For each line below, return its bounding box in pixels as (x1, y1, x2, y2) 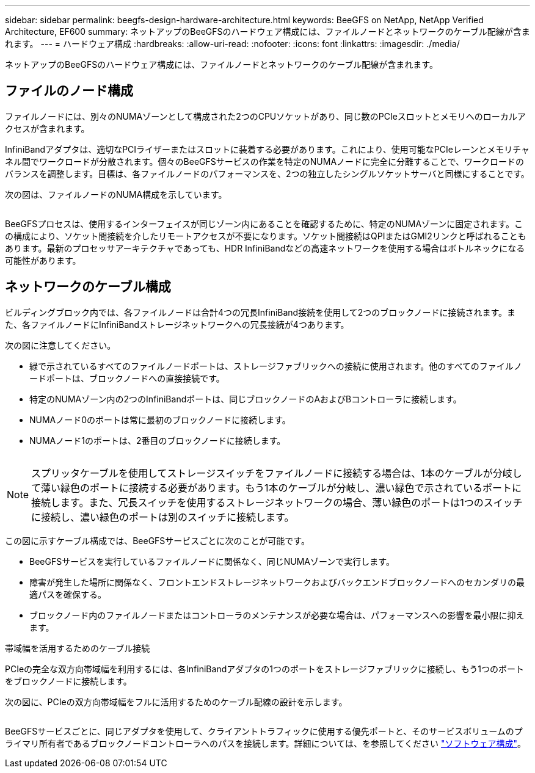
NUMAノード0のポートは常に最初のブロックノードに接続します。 (29, 414, 291, 425)
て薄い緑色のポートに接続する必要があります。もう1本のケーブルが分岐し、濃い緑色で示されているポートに (31, 481, 522, 494)
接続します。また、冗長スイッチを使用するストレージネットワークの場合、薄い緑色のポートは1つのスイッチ (31, 496, 523, 509)
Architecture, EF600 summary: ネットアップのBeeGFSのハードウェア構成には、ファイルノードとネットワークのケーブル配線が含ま (5, 26, 530, 37)
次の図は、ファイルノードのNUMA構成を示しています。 (5, 189, 227, 200)
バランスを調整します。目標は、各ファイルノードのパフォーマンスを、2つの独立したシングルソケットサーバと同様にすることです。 (5, 168, 530, 179)
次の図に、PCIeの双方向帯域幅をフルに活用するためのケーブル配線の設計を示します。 (5, 696, 348, 707)
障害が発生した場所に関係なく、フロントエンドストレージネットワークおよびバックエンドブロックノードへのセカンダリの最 (29, 576, 525, 587)
